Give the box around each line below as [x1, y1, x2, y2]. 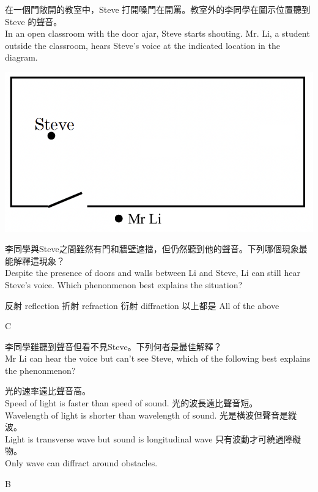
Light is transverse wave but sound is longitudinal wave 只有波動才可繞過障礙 [5, 432, 301, 445]
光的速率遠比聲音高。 [5, 384, 91, 397]
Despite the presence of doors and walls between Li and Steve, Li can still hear [5, 266, 300, 279]
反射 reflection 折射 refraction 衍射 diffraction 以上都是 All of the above [5, 299, 279, 311]
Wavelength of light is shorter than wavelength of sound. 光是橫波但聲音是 [5, 408, 289, 421]
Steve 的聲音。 [5, 15, 62, 28]
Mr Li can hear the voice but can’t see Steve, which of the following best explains [5, 352, 311, 365]
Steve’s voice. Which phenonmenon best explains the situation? [5, 278, 243, 291]
